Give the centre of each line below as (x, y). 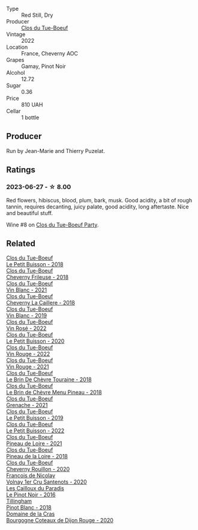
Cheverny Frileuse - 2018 (37, 277)
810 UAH (32, 104)
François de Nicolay (31, 476)
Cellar (13, 111)
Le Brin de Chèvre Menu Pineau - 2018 (54, 392)
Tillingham (19, 501)
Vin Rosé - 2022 (26, 328)
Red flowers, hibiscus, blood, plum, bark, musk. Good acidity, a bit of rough (99, 200)
